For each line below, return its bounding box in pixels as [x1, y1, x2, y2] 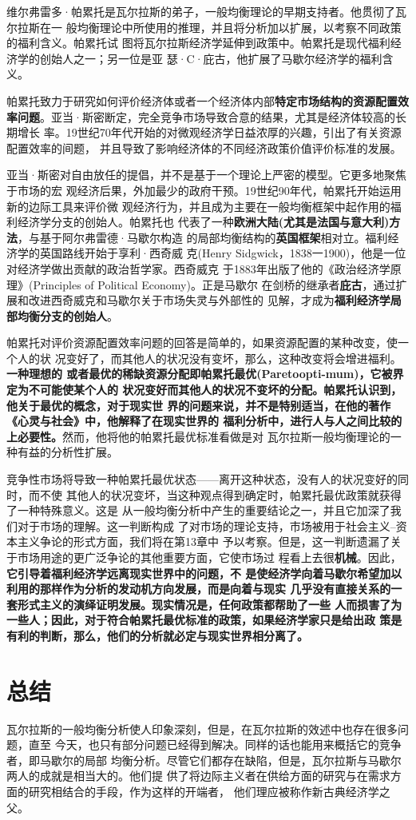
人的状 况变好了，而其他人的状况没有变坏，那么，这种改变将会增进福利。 [17, 349, 402, 366]
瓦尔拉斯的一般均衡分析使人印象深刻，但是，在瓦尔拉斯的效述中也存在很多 [6, 720, 398, 737]
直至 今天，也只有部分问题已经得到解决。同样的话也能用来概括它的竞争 [28, 736, 402, 753]
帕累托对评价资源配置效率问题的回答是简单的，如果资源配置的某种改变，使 [6, 334, 398, 351]
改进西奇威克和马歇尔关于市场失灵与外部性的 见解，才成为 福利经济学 [28, 292, 390, 308]
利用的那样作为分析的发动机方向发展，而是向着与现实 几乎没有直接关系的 [6, 580, 391, 597]
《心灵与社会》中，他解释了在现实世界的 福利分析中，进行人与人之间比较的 [6, 412, 402, 429]
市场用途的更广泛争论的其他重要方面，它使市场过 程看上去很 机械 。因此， [17, 549, 402, 565]
